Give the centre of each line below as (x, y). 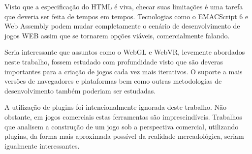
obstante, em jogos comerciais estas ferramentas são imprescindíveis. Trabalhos (123, 116)
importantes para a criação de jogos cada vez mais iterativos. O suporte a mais (124, 71)
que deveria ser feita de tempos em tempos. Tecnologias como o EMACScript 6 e (126, 16)
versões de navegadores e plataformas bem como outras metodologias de (113, 81)
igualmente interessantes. (42, 145)
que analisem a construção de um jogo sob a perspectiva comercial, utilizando (122, 126)
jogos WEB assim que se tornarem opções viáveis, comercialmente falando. (117, 35)
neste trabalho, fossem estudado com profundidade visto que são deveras (114, 61)
